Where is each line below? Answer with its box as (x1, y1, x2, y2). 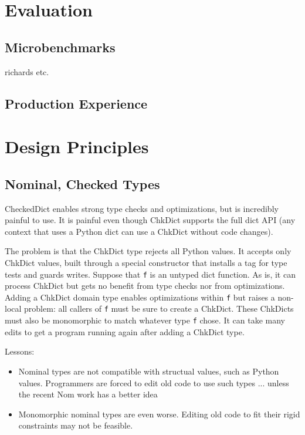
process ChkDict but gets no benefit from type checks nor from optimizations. (5, 279, 285, 292)
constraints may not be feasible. (18, 419, 133, 431)
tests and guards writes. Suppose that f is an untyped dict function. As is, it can (5, 268, 296, 280)
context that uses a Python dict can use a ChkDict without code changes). (5, 225, 273, 237)
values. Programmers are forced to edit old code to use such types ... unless (18, 376, 289, 389)
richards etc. (5, 65, 49, 77)
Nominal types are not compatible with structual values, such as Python (18, 365, 279, 377)
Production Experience (5, 94, 148, 112)
